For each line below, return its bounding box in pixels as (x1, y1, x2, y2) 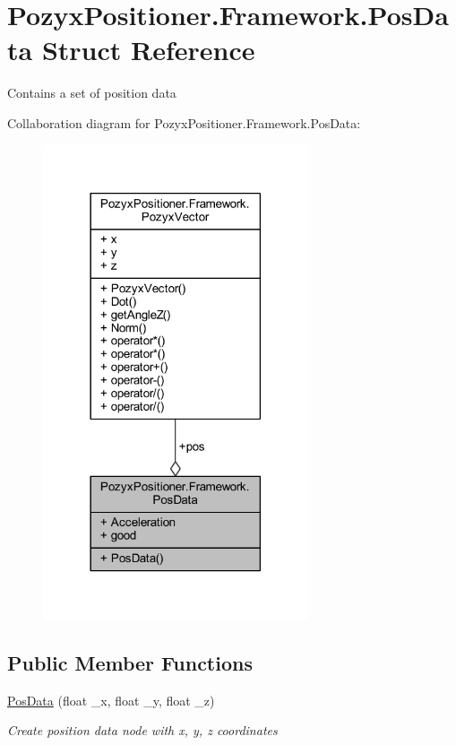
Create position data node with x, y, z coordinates (7, 721, 278, 740)
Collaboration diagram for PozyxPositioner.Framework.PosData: (7, 113, 361, 132)
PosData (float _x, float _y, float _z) (7, 690, 215, 709)
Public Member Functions (7, 648, 253, 676)
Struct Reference (41, 31, 255, 68)
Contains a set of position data (7, 83, 176, 102)
